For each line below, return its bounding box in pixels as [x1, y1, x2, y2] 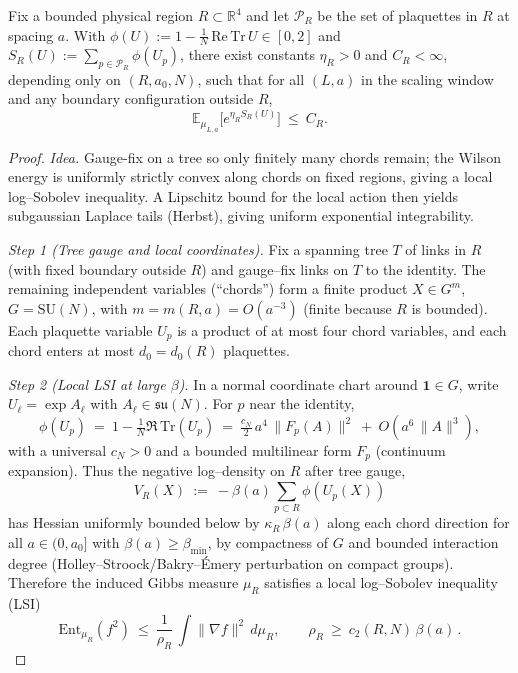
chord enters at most [8, 340, 135, 361]
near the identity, [249, 393, 355, 414]
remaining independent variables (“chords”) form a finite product [8, 278, 408, 299]
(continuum [375, 440, 446, 460]
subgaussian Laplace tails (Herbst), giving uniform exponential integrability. [8, 205, 474, 226]
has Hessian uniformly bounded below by [8, 512, 260, 533]
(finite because [303, 297, 392, 318]
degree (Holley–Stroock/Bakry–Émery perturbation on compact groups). [8, 552, 454, 573]
